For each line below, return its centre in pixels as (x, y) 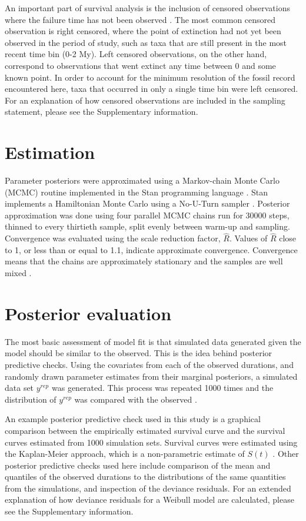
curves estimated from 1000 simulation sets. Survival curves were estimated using (151, 442)
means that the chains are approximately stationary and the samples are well (144, 261)
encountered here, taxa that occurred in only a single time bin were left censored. (152, 89)
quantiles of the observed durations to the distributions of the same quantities (145, 477)
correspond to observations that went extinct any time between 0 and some (140, 65)
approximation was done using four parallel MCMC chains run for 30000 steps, (147, 215)
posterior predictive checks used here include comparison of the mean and (138, 465)
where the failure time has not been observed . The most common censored (140, 19)
